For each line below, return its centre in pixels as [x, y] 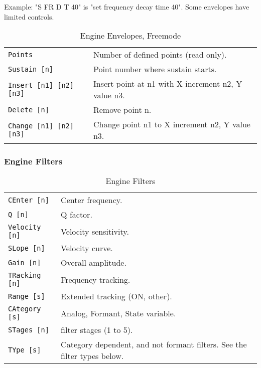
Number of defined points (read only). [160, 55]
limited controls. [29, 16]
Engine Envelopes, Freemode [130, 36]
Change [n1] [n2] [41, 126]
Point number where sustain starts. [155, 69]
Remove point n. [122, 110]
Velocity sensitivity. [95, 231]
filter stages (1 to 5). [97, 330]
